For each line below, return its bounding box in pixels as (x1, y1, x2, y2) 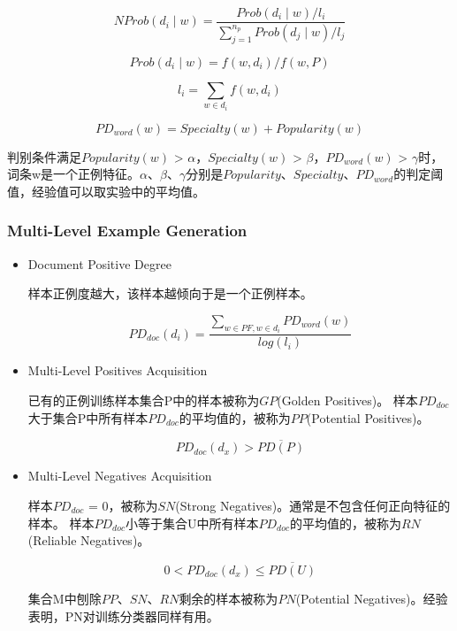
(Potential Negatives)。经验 (295, 589, 448, 607)
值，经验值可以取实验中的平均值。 (7, 181, 205, 200)
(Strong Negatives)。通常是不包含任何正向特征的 (175, 496, 451, 514)
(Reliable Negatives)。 (27, 531, 150, 550)
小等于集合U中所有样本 (125, 513, 259, 532)
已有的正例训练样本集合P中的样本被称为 (27, 390, 260, 409)
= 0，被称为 (88, 496, 158, 514)
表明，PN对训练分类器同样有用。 (27, 606, 219, 625)
